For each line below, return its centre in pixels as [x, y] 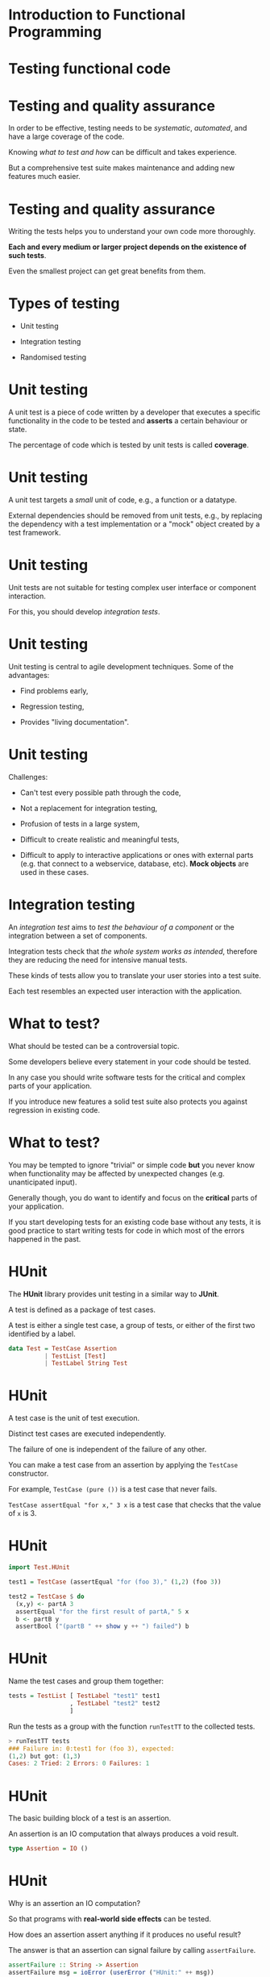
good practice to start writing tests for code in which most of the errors [127, 1230]
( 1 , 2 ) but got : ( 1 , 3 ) [45, 1756]
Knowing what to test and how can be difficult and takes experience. [123, 152]
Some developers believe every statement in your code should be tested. [130, 1061]
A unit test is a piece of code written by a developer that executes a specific [135, 412]
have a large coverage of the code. [66, 137]
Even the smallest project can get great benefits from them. [107, 271]
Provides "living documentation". [75, 722]
